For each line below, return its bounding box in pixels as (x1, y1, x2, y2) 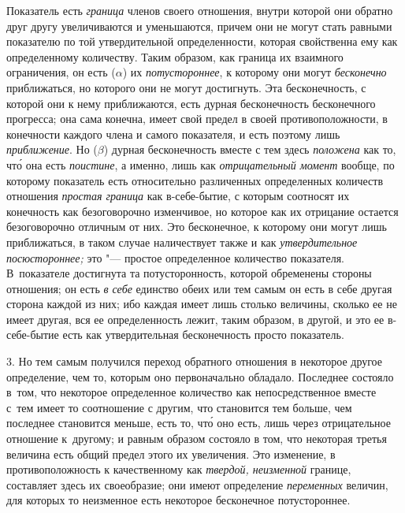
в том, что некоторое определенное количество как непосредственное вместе (6, 384, 377, 400)
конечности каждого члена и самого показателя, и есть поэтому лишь (6, 125, 340, 142)
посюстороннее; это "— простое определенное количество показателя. (6, 249, 344, 266)
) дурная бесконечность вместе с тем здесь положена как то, (103, 141, 396, 158)
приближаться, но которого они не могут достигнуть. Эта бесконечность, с (6, 79, 366, 95)
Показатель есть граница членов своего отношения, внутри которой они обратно (6, 2, 393, 18)
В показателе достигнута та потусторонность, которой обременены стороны (6, 265, 372, 281)
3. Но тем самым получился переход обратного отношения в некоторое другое (6, 353, 383, 370)
